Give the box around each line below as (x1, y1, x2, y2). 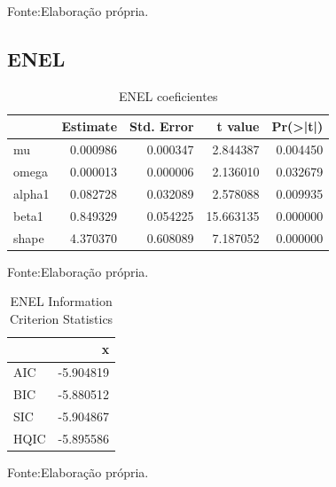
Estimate (61, 117, 118, 136)
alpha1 (13, 184, 50, 202)
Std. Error (129, 117, 194, 136)
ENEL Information (10, 292, 113, 310)
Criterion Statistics (9, 309, 113, 327)
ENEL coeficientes (118, 86, 218, 105)
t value (216, 117, 260, 136)
